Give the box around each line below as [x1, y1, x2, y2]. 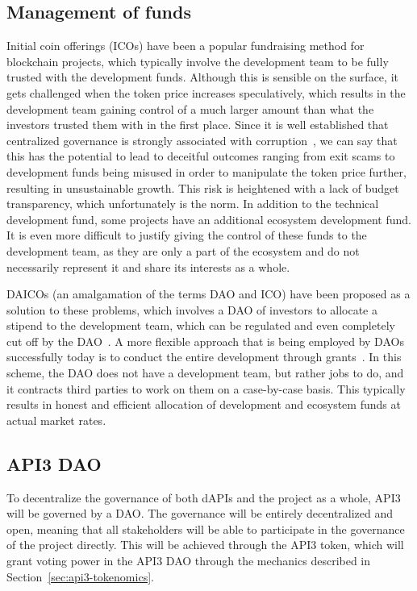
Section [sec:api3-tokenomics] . [6, 568, 154, 585]
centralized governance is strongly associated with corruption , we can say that [6, 131, 398, 148]
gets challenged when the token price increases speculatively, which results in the [6, 84, 406, 101]
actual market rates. [6, 411, 106, 428]
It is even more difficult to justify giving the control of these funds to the [6, 227, 367, 243]
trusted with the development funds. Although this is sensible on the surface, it [6, 69, 398, 85]
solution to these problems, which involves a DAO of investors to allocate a [6, 301, 377, 318]
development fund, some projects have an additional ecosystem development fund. [6, 210, 412, 227]
